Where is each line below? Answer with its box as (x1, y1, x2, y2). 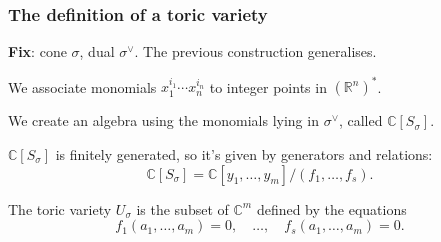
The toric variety (8, 198, 112, 219)
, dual (79, 41, 115, 62)
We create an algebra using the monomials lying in (8, 110, 319, 131)
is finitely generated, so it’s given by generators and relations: (55, 143, 433, 164)
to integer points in (209, 76, 327, 97)
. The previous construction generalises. (134, 41, 377, 62)
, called (338, 110, 383, 131)
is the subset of (136, 198, 229, 219)
